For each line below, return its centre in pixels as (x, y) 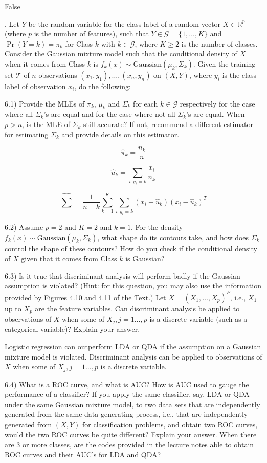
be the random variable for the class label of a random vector (125, 23)
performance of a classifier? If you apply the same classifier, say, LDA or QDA (127, 394)
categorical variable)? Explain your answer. (72, 329)
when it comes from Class (45, 63)
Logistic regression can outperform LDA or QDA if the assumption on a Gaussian (133, 346)
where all (19, 114)
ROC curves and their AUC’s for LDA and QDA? (83, 454)
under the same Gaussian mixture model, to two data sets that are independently (132, 404)
